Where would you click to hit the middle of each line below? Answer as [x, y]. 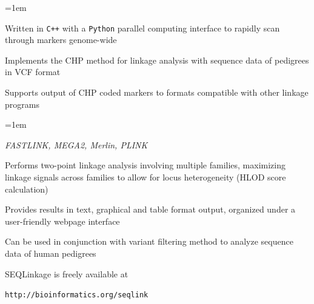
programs [22, 104]
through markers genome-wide [61, 40]
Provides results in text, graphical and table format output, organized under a [150, 209]
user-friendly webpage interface [62, 221]
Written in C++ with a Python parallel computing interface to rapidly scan [142, 28]
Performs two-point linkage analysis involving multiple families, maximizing [145, 165]
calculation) [27, 189]
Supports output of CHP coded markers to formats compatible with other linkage [157, 92]
